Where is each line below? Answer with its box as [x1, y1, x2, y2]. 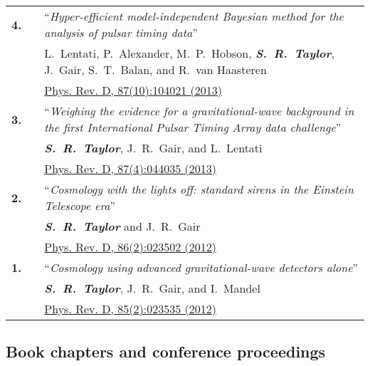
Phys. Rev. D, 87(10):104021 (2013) [44, 82, 222, 98]
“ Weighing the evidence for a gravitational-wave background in [44, 103, 354, 119]
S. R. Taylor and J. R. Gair [44, 218, 201, 234]
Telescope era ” [44, 197, 116, 214]
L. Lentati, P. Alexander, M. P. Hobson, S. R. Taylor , [44, 45, 334, 61]
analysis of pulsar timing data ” [44, 24, 198, 41]
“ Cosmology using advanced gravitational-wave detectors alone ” [44, 259, 359, 276]
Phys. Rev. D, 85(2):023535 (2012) [44, 300, 216, 317]
